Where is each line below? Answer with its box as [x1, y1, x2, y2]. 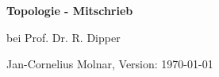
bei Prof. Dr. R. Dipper [6, 29, 121, 45]
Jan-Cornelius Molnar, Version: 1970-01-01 [6, 56, 213, 72]
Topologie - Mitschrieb [6, 2, 133, 18]
